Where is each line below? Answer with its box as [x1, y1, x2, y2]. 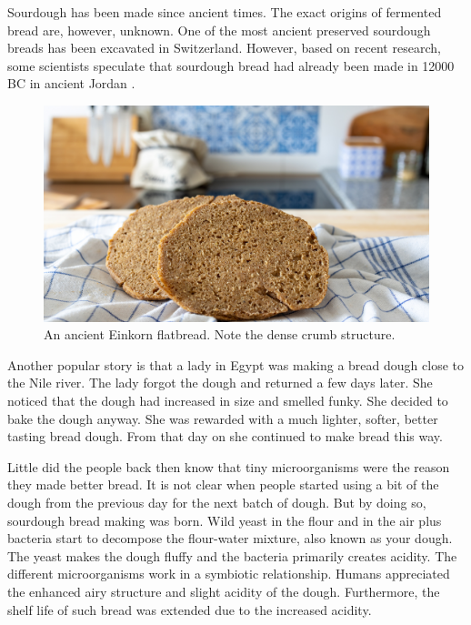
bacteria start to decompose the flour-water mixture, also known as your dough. [7, 529, 453, 548]
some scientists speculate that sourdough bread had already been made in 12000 [7, 55, 455, 75]
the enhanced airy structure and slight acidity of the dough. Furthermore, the [7, 581, 440, 600]
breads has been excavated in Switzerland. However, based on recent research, [7, 38, 441, 57]
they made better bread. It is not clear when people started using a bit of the [7, 475, 439, 494]
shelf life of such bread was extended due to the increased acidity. [7, 600, 372, 619]
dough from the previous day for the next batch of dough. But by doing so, [7, 492, 426, 511]
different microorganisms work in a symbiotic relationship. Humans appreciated [7, 564, 450, 583]
